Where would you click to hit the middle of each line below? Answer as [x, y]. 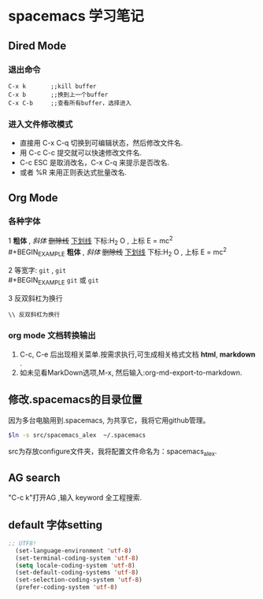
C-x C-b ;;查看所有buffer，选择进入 [70, 103]
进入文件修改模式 [41, 124]
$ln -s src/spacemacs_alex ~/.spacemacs [77, 435]
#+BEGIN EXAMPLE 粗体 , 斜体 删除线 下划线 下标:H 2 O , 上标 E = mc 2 [117, 252]
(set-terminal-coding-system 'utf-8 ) [77, 558]
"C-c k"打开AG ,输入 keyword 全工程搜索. [75, 497]
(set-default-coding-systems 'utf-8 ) [77, 573]
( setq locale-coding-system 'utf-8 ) [75, 565]
